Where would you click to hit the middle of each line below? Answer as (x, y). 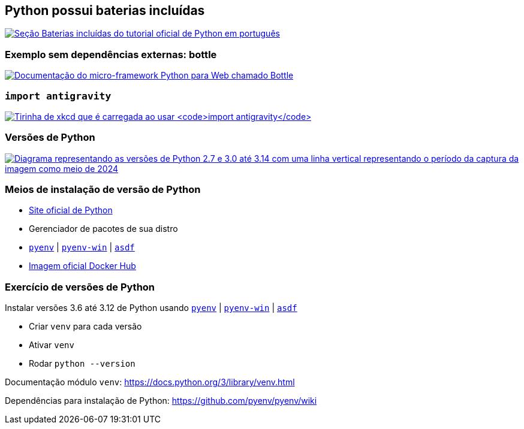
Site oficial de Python (71, 210)
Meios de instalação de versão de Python (103, 190)
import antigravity (58, 96)
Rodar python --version (82, 364)
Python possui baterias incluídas (105, 10)
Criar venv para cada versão (85, 327)
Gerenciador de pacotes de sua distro (103, 229)
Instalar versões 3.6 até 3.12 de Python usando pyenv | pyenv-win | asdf (151, 308)
